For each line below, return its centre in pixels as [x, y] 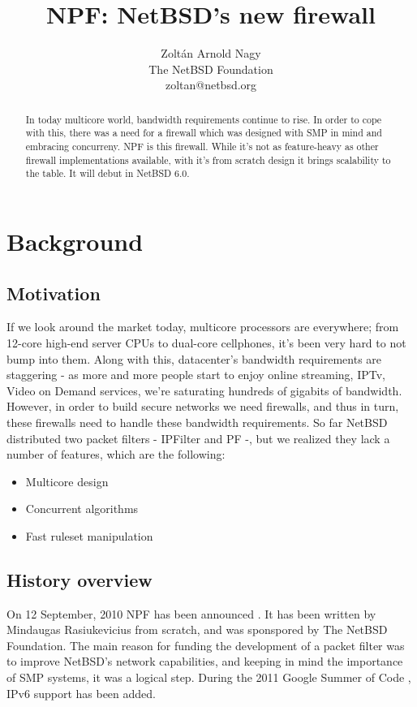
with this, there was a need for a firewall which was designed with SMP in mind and [204, 133]
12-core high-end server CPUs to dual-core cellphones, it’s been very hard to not [206, 342]
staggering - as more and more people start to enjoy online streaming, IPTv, [196, 375]
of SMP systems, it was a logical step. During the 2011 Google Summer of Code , [209, 677]
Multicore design [67, 481]
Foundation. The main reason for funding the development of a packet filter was [206, 645]
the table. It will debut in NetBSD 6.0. [107, 173]
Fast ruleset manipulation [89, 535]
